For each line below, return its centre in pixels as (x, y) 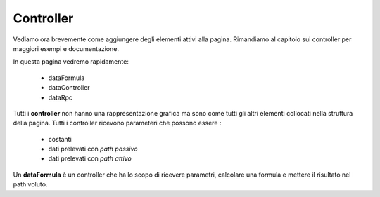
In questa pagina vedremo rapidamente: (71, 62)
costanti (60, 139)
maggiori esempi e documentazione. (66, 48)
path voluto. (30, 184)
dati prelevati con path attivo (90, 158)
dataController (69, 88)
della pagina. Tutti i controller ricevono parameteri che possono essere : (117, 123)
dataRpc (61, 97)
